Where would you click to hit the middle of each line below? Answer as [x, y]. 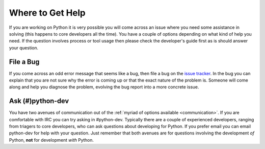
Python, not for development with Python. [52, 140]
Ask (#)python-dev [39, 101]
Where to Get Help [47, 13]
